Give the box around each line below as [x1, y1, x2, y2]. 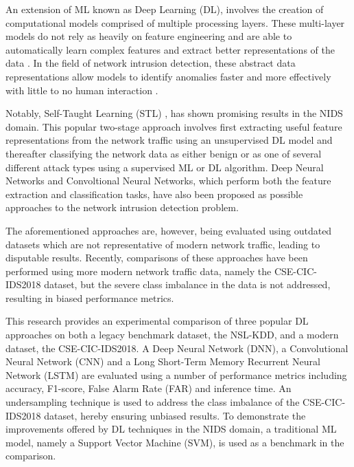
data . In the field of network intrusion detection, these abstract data [5, 56, 296, 70]
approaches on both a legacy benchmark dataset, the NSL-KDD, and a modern [5, 327, 339, 342]
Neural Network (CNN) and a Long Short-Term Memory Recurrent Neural [5, 354, 320, 369]
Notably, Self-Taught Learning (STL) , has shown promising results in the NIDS [5, 106, 343, 120]
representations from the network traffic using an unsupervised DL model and [5, 133, 333, 147]
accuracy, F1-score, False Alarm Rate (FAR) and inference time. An [5, 381, 292, 395]
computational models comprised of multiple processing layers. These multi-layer [5, 15, 345, 30]
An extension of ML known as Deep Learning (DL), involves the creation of [5, 2, 324, 16]
